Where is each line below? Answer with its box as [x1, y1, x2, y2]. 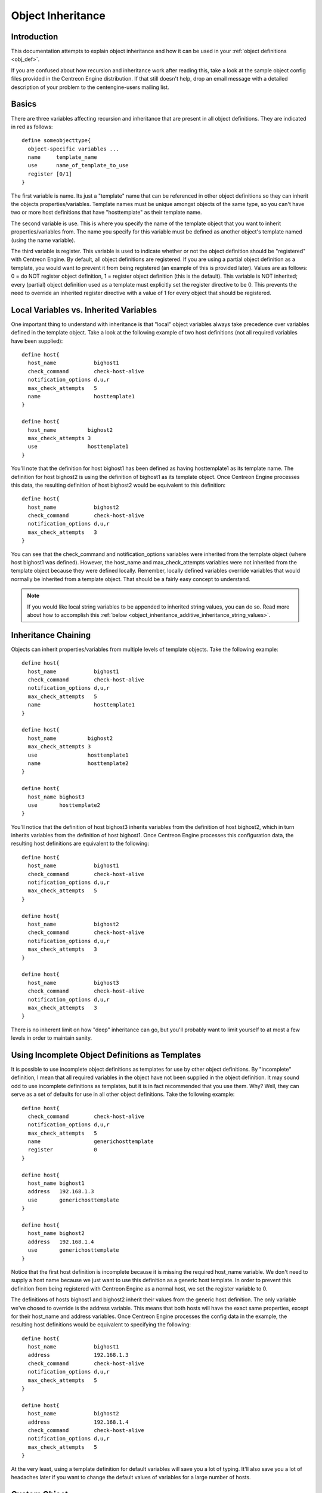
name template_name [27, 154, 98, 161]
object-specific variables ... [27, 145, 119, 152]
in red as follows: [11, 123, 53, 130]
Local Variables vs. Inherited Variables [11, 305, 157, 315]
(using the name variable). [11, 236, 76, 244]
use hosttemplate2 [27, 801, 101, 809]
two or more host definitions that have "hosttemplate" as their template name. [11, 209, 202, 216]
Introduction [11, 32, 58, 42]
